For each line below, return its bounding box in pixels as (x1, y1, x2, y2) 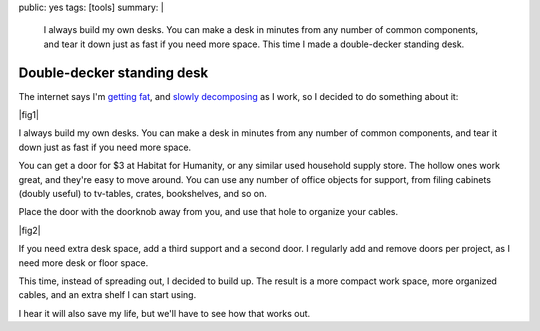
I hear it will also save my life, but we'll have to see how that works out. (18, 307, 311, 319)
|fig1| (18, 109, 40, 121)
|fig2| (18, 224, 42, 236)
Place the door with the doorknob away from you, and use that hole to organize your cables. (18, 206, 399, 218)
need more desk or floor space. (18, 256, 149, 269)
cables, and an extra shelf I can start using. (18, 289, 197, 301)
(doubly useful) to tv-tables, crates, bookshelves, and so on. (18, 188, 267, 200)
